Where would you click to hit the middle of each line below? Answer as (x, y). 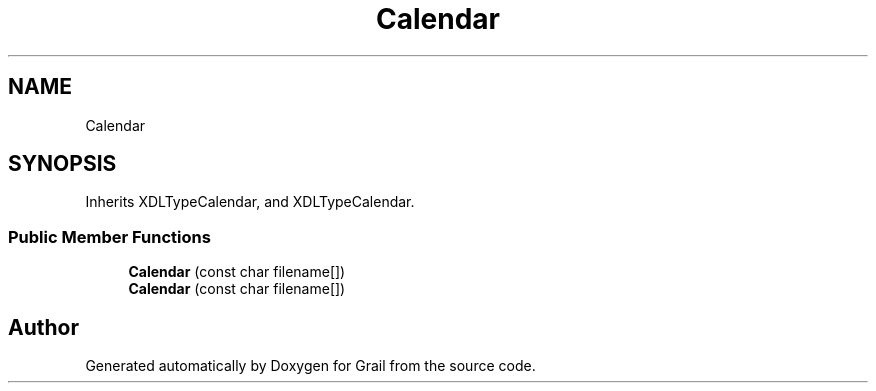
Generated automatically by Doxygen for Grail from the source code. (310, 366)
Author (43, 327)
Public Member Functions (109, 236)
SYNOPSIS (62, 164)
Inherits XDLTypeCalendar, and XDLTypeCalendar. (250, 202)
